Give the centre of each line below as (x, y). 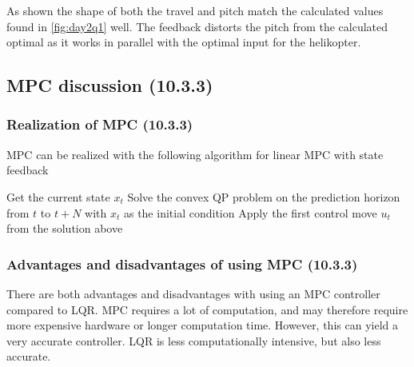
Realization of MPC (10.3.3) (100, 124)
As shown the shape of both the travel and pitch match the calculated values (195, 10)
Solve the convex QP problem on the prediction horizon (264, 196)
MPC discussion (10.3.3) (110, 85)
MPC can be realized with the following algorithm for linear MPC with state (195, 154)
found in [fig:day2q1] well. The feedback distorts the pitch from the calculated (197, 26)
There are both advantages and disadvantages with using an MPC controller (193, 293)
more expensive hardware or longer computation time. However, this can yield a (202, 325)
